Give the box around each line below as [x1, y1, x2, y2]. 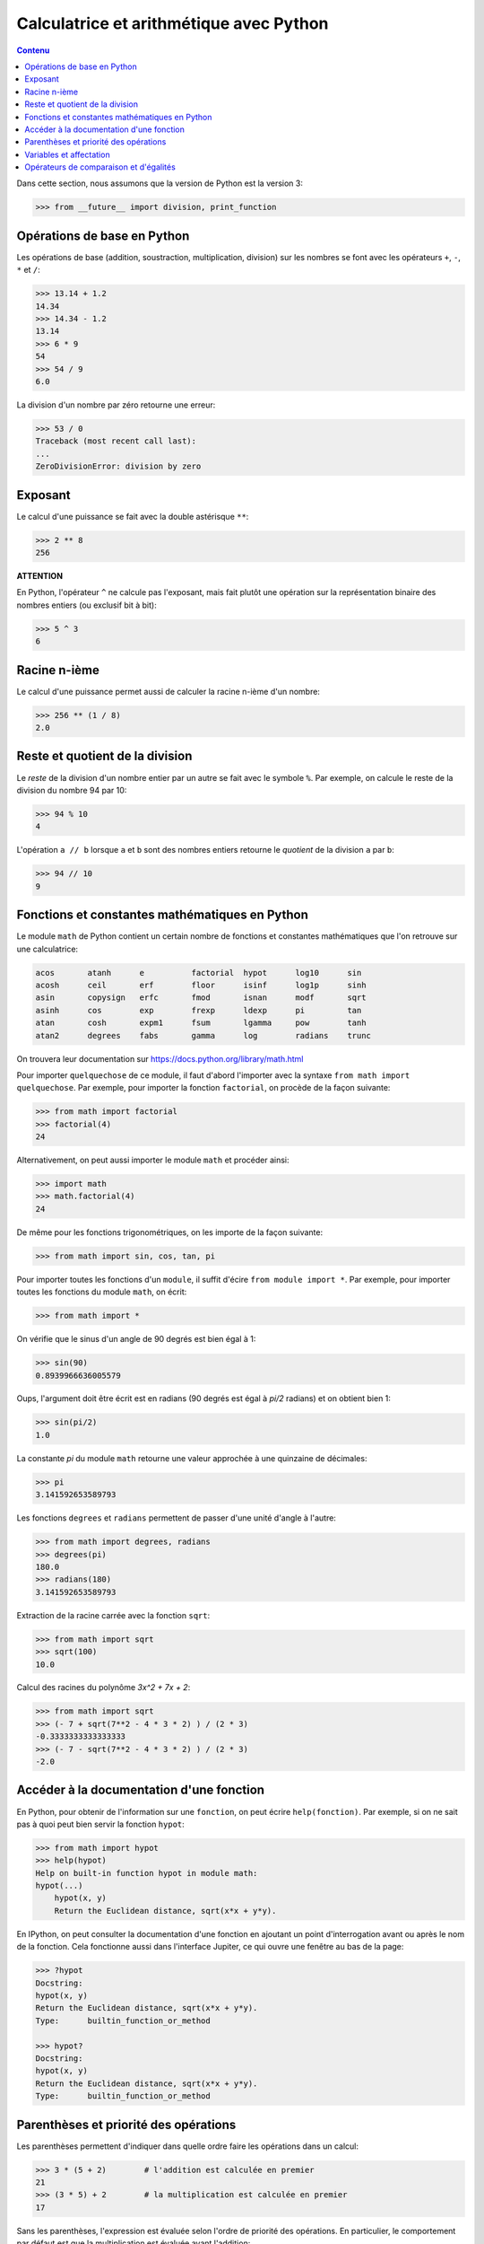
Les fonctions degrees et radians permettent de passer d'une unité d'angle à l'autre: [16, 1512, 336, 1523]
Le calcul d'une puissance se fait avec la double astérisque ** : [16, 511, 249, 522]
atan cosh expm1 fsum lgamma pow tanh [35, 1018, 367, 1028]
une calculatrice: [16, 943, 79, 954]
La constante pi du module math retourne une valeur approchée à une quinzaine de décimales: [16, 1452, 367, 1463]
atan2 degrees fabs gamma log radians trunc [35, 1030, 372, 1040]
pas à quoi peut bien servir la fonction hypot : [16, 1819, 186, 1829]
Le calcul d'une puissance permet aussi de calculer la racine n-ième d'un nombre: [16, 686, 320, 697]
